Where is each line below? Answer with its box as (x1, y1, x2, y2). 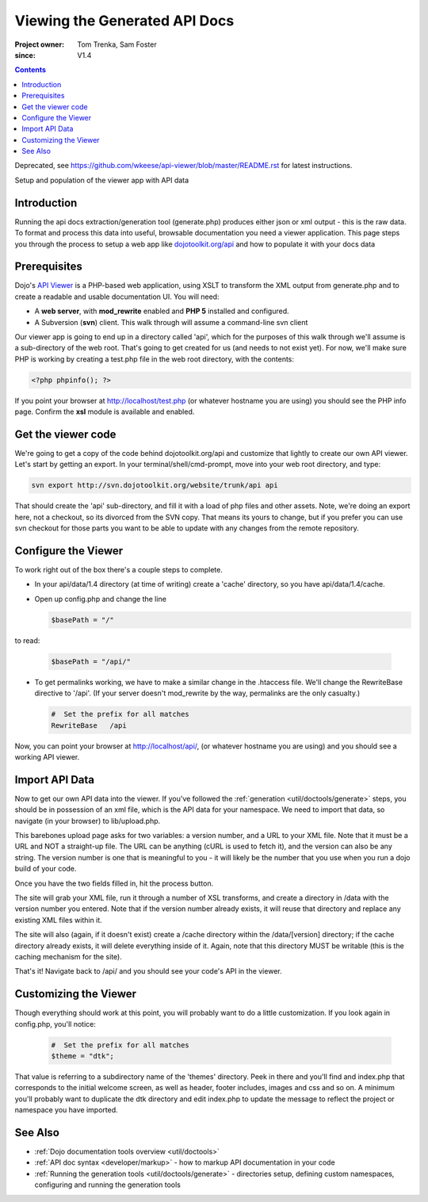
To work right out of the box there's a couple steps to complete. (14, 565, 224, 575)
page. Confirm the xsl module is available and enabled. (14, 407, 195, 416)
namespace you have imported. (14, 1105, 118, 1115)
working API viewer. (14, 752, 80, 761)
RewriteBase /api (51, 721, 127, 729)
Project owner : (14, 40, 65, 49)
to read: (14, 635, 40, 645)
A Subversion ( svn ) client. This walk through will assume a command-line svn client (34, 317, 308, 327)
